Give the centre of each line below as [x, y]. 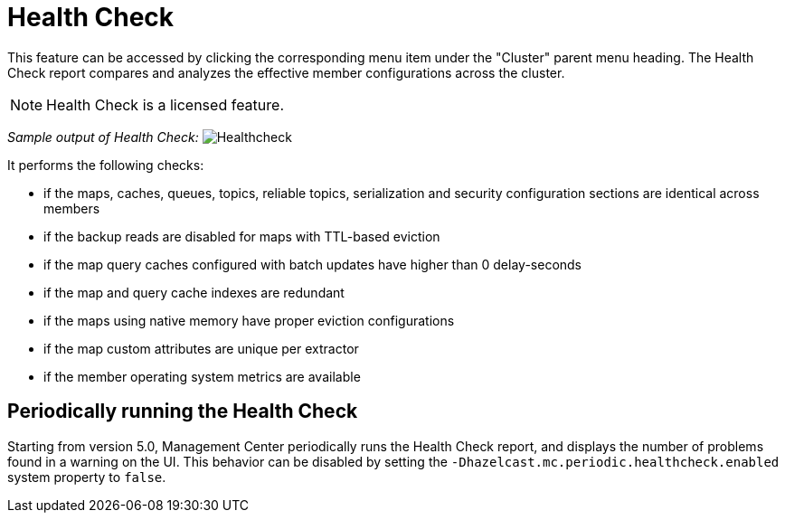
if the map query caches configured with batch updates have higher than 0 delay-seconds [313, 264]
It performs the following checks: [106, 165]
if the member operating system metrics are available [202, 376]
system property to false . [87, 477]
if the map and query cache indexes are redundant [194, 292]
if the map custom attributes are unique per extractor [201, 348]
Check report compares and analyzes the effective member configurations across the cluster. [286, 72]
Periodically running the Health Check [183, 411]
